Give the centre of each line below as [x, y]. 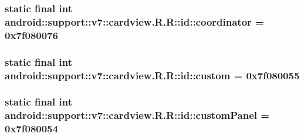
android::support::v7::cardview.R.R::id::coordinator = [134, 21]
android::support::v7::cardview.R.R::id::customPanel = [137, 115]
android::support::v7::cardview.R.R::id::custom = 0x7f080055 [152, 75]
